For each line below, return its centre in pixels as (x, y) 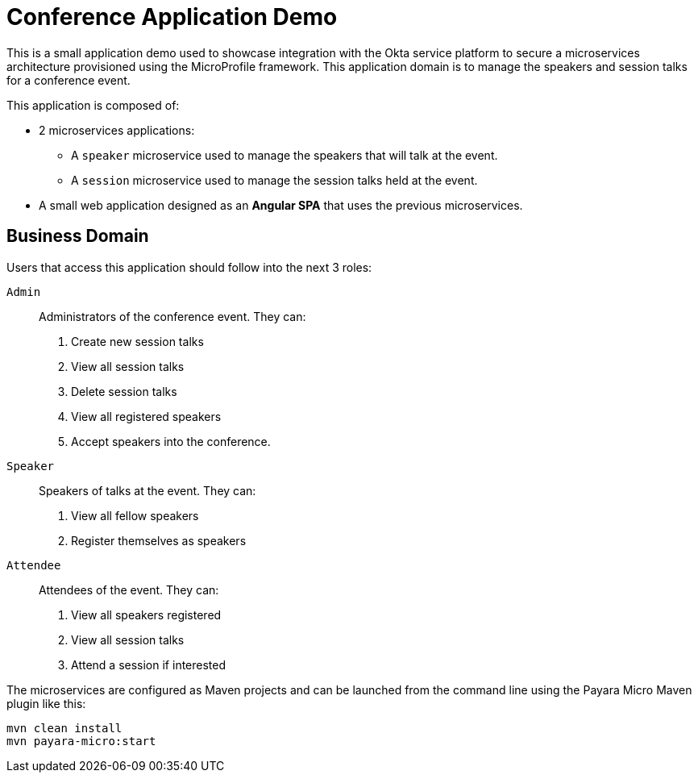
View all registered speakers (146, 416)
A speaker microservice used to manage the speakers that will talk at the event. (285, 155)
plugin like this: (46, 703)
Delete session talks (124, 391)
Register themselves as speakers (159, 540)
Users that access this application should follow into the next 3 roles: (189, 267)
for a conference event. (69, 80)
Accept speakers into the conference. (171, 441)
